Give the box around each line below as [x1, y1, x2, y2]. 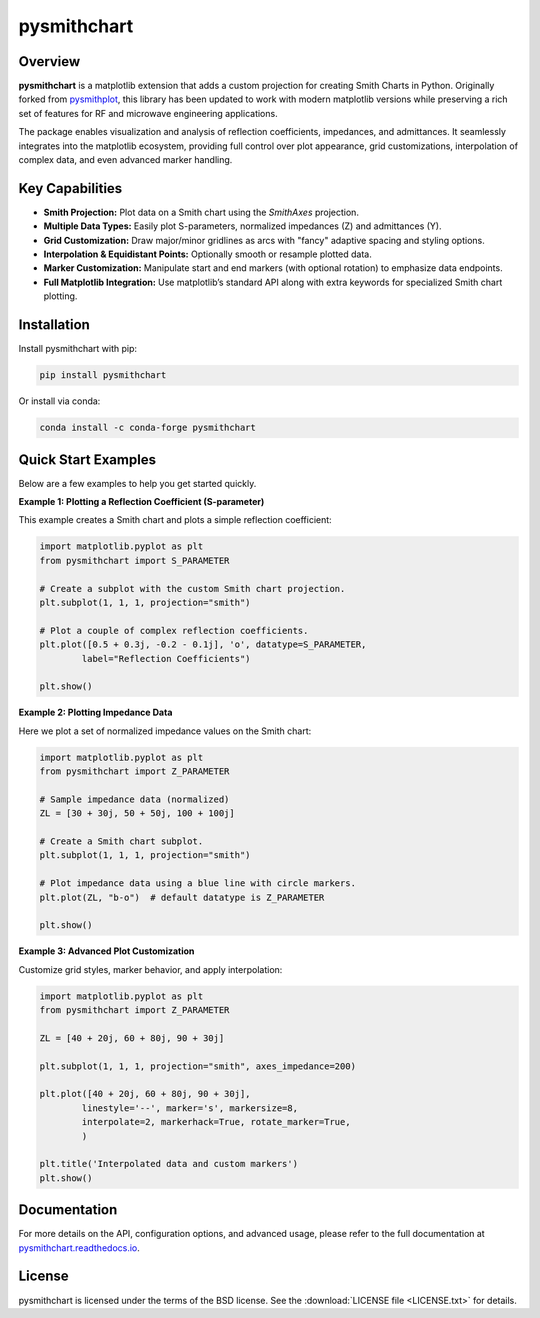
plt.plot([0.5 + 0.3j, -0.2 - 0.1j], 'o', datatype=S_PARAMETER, [39, 639, 367, 650]
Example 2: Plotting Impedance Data [18, 706, 173, 719]
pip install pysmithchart [39, 370, 167, 381]
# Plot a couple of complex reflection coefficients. [39, 625, 309, 636]
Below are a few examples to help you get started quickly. [18, 477, 257, 489]
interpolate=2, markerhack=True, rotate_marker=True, [81, 1116, 351, 1128]
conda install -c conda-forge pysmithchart [39, 422, 257, 434]
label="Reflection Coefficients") [81, 653, 251, 664]
